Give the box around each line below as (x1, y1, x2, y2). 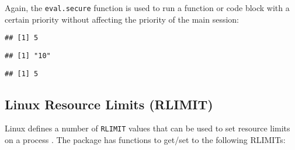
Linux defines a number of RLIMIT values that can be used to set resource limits (5, 122, 290, 134)
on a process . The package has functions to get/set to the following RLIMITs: (5, 134, 286, 146)
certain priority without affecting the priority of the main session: (5, 13, 240, 25)
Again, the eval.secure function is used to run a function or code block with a (5, 2, 290, 13)
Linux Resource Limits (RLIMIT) (5, 95, 213, 113)
